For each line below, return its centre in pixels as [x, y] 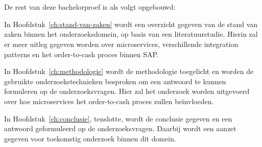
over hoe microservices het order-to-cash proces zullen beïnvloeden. [109, 101]
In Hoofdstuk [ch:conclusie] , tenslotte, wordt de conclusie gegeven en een [118, 118]
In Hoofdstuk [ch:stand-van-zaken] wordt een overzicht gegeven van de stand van [131, 24]
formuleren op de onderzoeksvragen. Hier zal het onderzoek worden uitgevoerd [127, 91]
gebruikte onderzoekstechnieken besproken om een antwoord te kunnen [115, 81]
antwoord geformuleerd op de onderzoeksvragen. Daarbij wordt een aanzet [120, 128]
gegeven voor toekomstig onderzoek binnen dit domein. [90, 138]
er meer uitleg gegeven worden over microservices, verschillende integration [121, 44]
